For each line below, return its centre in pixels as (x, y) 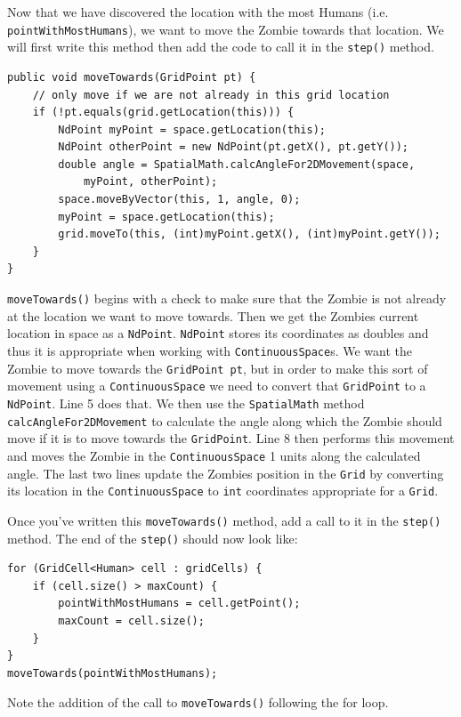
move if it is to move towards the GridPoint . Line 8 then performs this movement (231, 438)
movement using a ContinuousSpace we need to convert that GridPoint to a (217, 386)
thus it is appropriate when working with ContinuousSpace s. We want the (210, 350)
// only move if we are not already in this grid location (211, 95)
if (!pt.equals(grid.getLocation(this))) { (163, 113)
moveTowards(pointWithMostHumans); (113, 673)
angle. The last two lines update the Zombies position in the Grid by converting (226, 473)
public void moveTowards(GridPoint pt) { (132, 77)
